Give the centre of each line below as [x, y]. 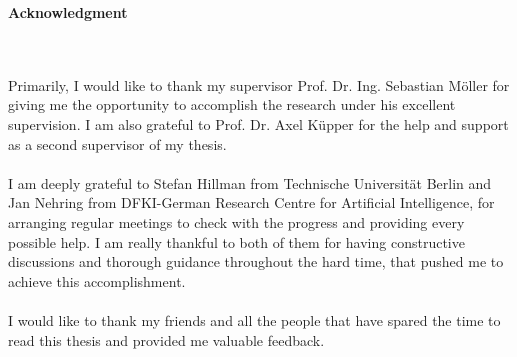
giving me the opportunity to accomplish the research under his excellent [232, 104]
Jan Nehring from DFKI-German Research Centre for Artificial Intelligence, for [251, 202]
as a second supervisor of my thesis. [117, 143]
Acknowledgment [68, 12]
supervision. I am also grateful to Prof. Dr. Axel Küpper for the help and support [258, 123]
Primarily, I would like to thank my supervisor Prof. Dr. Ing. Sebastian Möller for [259, 84]
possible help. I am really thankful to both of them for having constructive [236, 241]
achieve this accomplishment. [97, 280]
